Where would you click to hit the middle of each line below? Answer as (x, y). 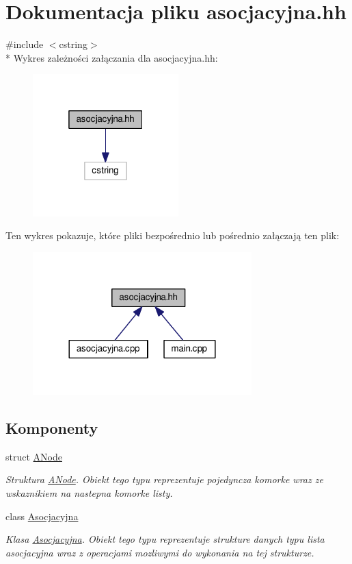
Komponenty (52, 428)
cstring (73, 44)
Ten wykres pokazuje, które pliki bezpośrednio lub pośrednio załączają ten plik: (173, 235)
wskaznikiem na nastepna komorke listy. (89, 493)
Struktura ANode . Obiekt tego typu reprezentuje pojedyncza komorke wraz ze (164, 479)
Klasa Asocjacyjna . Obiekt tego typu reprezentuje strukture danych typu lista (165, 539)
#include (25, 44)
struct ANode (34, 456)
